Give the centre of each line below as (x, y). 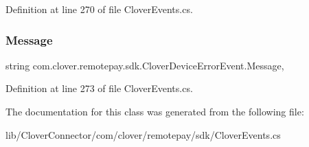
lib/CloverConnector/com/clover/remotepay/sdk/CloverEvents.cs (143, 134)
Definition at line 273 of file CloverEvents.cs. (99, 88)
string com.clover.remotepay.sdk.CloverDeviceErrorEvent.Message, (145, 65)
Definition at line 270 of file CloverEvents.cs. (99, 9)
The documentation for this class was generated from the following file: (155, 111)
